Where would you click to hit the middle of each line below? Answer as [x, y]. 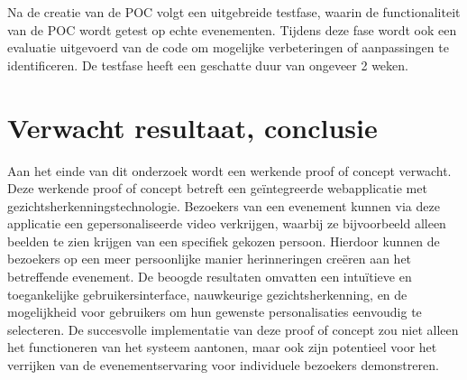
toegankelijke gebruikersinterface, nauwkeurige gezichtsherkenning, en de [207, 294]
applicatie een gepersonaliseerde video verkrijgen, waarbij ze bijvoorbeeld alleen [227, 223]
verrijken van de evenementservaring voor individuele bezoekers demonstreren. [223, 365]
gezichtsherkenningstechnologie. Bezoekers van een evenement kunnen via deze [224, 205]
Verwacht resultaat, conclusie [192, 127]
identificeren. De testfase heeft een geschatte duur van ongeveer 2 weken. [208, 65]
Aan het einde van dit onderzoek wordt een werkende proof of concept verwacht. [229, 170]
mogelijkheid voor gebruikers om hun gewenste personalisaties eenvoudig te [215, 312]
